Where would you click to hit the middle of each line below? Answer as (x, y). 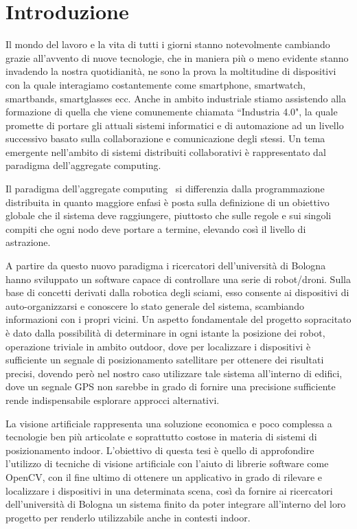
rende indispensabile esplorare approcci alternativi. (113, 399)
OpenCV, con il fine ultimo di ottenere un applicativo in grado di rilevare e (164, 476)
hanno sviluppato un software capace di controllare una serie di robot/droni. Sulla (178, 279)
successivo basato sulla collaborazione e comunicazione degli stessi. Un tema (165, 138)
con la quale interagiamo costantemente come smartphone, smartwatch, (156, 84)
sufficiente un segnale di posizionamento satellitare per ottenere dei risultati (165, 360)
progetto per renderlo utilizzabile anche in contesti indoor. (128, 517)
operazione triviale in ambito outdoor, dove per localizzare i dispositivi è (158, 346)
